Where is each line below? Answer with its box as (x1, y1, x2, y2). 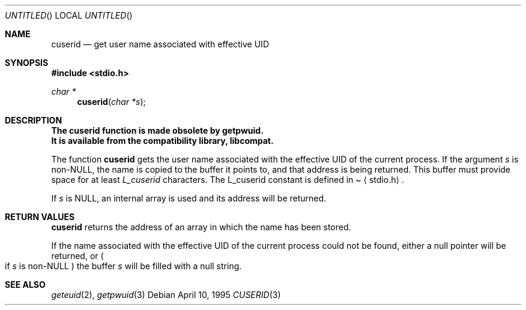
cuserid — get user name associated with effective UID (51, 39, 269, 49)
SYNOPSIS (5, 58, 49, 68)
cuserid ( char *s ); (77, 97, 146, 107)
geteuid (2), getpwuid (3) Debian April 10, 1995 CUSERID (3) (51, 290, 281, 300)
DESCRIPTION (5, 115, 62, 125)
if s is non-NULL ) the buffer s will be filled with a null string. (5, 261, 242, 271)
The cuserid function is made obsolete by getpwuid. (51, 125, 264, 136)
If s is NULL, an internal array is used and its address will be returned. (51, 193, 327, 203)
